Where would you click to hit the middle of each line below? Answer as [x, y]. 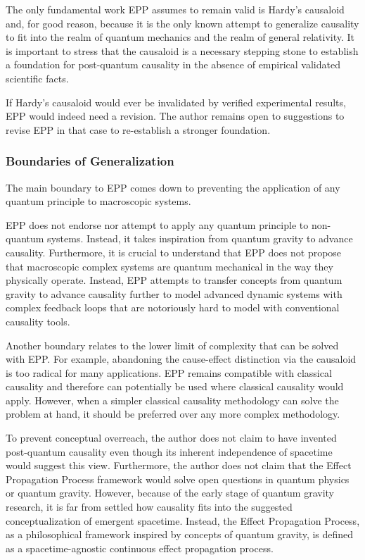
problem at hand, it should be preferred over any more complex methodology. [173, 414]
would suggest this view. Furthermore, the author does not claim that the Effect [179, 465]
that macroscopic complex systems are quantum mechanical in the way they [169, 266]
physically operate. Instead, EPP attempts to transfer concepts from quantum [174, 280]
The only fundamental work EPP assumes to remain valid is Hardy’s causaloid [175, 9]
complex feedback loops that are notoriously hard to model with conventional [173, 307]
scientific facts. [37, 78]
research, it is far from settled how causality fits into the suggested [149, 507]
